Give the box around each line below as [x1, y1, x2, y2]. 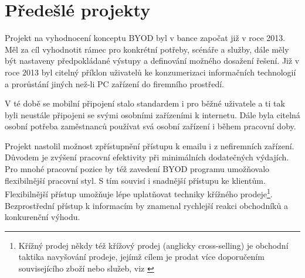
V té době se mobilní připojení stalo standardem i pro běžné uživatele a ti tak [5, 97, 285, 109]
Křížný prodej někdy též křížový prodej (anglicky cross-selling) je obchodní [18, 239, 289, 251]
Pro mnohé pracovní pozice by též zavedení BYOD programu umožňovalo [5, 163, 270, 175]
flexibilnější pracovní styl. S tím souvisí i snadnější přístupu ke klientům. [5, 174, 266, 186]
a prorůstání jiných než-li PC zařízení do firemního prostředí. [5, 77, 224, 90]
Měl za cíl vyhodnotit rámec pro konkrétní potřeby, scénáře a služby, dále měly [5, 43, 289, 55]
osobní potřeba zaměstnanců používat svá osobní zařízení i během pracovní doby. [5, 120, 296, 132]
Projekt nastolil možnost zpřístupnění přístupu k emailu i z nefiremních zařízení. [5, 139, 294, 152]
